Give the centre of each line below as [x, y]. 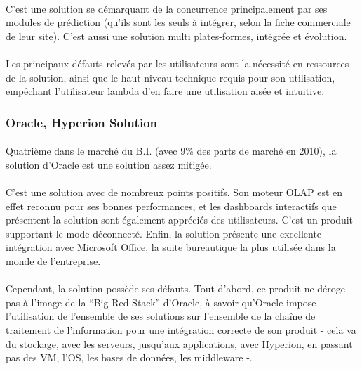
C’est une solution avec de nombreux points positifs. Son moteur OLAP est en [174, 192]
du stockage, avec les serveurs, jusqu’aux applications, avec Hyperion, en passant [179, 343]
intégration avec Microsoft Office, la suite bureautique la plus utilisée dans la [171, 247]
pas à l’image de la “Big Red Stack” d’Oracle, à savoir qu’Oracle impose [161, 302]
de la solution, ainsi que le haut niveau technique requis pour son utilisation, [170, 77]
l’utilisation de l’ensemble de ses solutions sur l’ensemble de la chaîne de [161, 316]
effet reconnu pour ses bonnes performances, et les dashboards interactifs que [171, 206]
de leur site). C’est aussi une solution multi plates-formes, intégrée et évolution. [176, 35]
